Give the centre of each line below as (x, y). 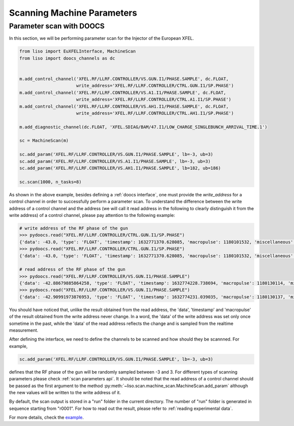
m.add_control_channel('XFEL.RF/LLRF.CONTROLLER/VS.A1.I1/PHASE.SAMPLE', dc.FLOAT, (123, 93)
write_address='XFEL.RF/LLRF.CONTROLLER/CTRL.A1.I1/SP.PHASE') (154, 100)
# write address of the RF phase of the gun (74, 228)
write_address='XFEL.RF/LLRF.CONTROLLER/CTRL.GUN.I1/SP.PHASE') (155, 86)
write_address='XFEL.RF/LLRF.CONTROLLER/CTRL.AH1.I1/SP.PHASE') (155, 113)
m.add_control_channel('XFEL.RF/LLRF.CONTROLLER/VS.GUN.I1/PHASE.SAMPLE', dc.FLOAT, (124, 79)
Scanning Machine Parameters (73, 13)
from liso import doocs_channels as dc (67, 58)
